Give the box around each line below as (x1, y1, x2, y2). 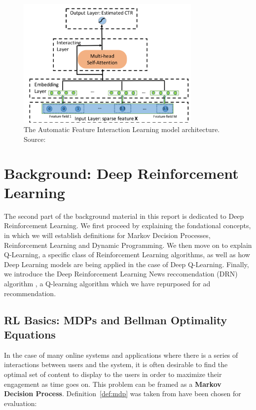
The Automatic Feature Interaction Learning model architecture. (24, 124, 220, 135)
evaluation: (4, 398, 37, 408)
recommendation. (4, 288, 56, 298)
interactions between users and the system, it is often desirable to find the (4, 359, 228, 370)
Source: (24, 134, 46, 144)
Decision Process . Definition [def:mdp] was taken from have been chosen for (4, 388, 241, 399)
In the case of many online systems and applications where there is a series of (4, 349, 238, 360)
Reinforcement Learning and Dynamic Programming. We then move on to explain (4, 239, 252, 250)
